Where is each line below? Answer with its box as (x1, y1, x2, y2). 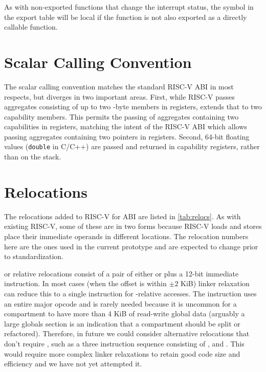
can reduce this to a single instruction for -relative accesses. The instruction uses (4, 288, 257, 298)
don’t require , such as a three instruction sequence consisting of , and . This (4, 338, 245, 348)
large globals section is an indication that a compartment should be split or (4, 318, 240, 329)
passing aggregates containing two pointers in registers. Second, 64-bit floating (4, 131, 250, 142)
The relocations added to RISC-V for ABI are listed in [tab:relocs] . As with (4, 211, 241, 221)
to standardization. (4, 251, 64, 262)
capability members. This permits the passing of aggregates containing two (4, 111, 239, 122)
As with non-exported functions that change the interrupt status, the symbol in (4, 2, 254, 12)
